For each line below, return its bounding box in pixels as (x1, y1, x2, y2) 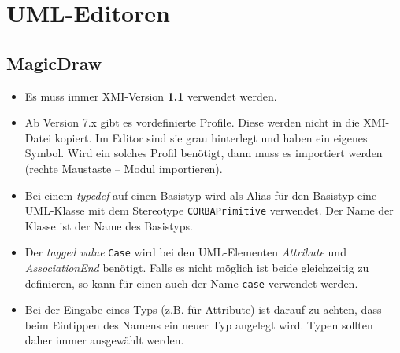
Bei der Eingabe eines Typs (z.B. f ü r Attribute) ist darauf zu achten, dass (24, 301, 382, 318)
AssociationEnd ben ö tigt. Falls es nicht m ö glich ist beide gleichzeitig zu (24, 259, 369, 276)
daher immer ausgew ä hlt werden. (24, 332, 184, 348)
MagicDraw (6, 50, 102, 75)
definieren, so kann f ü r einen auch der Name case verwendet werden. (24, 274, 358, 291)
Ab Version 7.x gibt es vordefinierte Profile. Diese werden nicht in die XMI (24, 114, 386, 131)
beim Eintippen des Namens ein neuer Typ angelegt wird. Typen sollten (24, 316, 373, 333)
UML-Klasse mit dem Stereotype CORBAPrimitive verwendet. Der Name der (24, 202, 394, 219)
